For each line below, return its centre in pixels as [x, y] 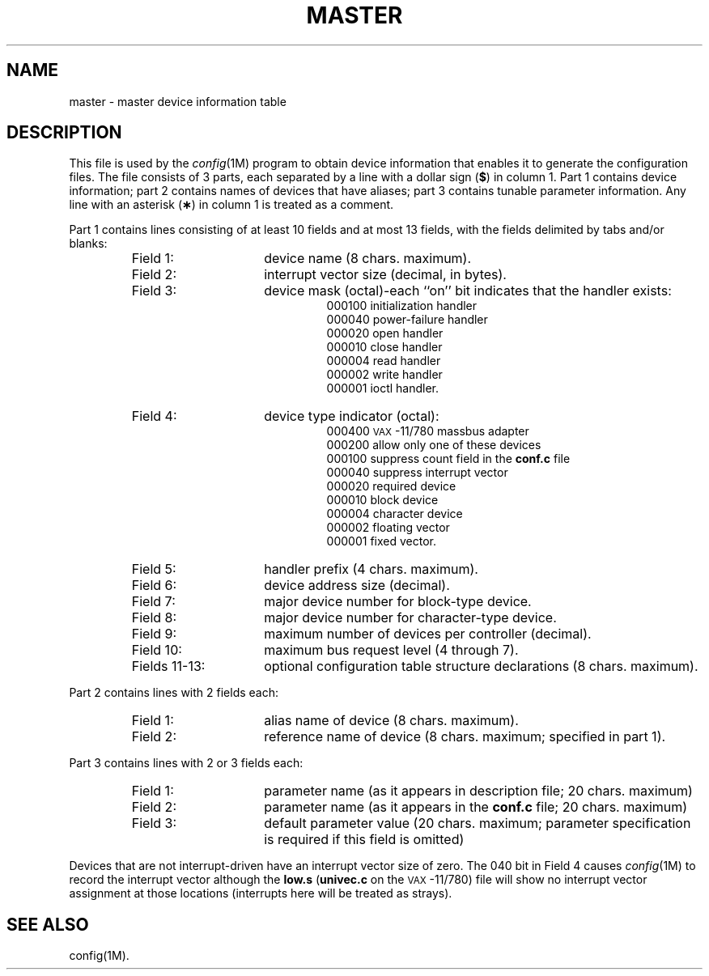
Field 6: [154, 586]
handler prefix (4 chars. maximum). [371, 569]
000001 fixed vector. [381, 541]
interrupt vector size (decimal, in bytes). [385, 275]
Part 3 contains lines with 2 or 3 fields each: [186, 763]
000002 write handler [384, 375]
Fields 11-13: [168, 666]
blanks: [88, 244]
